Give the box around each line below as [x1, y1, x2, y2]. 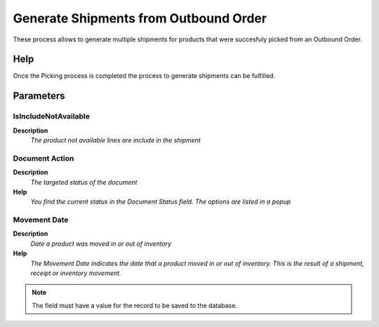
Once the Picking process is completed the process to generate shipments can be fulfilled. [13, 72, 276, 80]
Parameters [13, 90, 65, 102]
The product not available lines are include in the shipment [30, 136, 201, 144]
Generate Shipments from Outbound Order [13, 11, 267, 26]
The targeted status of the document [30, 178, 138, 186]
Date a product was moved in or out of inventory [30, 239, 172, 248]
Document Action [13, 153, 74, 163]
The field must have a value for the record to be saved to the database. [32, 301, 238, 309]
